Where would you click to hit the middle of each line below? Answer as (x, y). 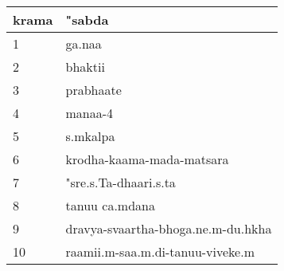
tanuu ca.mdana (110, 205)
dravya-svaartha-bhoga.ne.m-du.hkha (169, 228)
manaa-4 (89, 113)
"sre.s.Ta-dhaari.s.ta (121, 182)
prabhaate (93, 90)
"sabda (87, 20)
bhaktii (85, 67)
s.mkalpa (90, 136)
